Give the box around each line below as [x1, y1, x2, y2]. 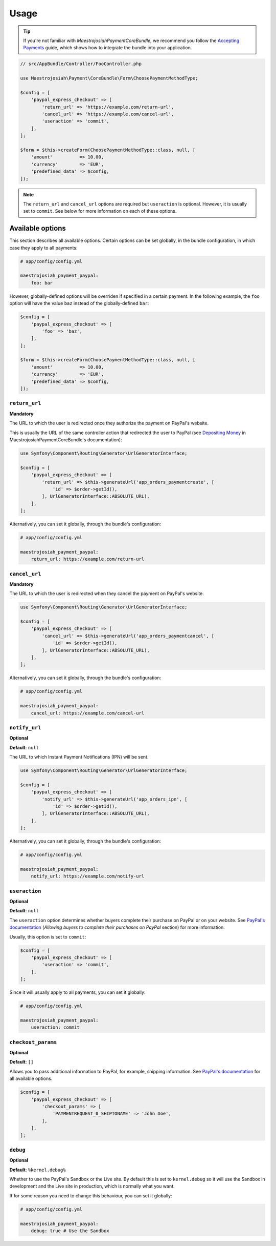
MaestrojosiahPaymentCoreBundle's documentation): [9, 436, 122, 443]
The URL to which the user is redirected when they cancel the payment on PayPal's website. [9, 590, 204, 597]
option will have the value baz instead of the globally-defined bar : [9, 300, 149, 307]
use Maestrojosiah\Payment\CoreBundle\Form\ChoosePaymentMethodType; [20, 75, 198, 81]
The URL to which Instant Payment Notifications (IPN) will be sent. [9, 754, 149, 760]
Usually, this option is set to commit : [9, 933, 86, 940]
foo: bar [31, 280, 53, 285]
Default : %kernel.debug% [9, 1167, 66, 1173]
